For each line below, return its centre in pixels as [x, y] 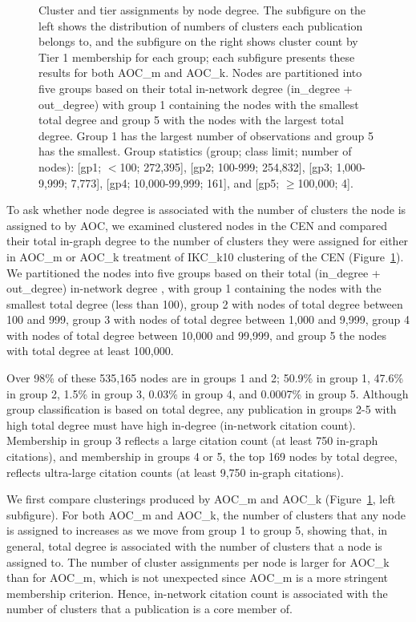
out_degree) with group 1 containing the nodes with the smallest [199, 104]
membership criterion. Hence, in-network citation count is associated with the [197, 593]
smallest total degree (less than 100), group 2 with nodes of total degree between [205, 303]
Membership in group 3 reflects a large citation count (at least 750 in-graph [192, 440]
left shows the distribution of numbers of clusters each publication [201, 25]
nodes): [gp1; [70, 166]
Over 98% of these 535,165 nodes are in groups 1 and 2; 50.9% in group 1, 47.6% [205, 378]
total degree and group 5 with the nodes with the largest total [191, 120]
